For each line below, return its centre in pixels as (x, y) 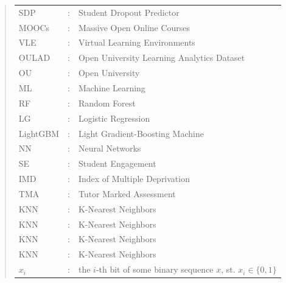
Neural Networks (110, 148)
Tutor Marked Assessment (127, 193)
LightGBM (39, 133)
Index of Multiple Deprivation (134, 179)
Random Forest (107, 103)
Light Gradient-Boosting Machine (141, 133)
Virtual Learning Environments (137, 42)
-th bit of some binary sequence (155, 269)
